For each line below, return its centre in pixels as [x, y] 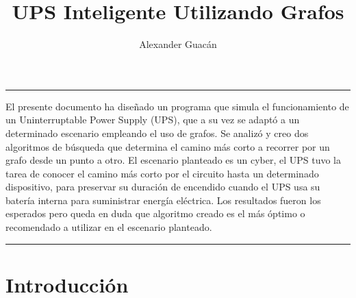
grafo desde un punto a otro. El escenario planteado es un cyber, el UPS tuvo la [174, 160]
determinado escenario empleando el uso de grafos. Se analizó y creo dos [157, 133]
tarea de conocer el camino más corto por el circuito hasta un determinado [162, 173]
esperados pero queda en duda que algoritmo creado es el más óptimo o [155, 213]
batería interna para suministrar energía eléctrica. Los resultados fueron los [163, 200]
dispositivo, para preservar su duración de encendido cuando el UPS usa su [163, 187]
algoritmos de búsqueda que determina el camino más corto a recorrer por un [168, 146]
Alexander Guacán [178, 44]
